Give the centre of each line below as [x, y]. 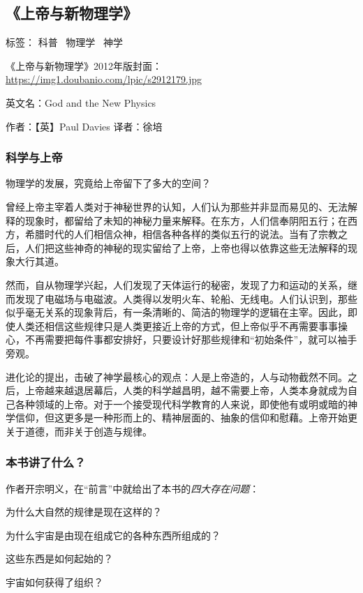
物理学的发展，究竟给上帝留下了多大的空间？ [108, 183]
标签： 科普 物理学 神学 [64, 42]
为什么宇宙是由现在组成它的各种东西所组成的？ [113, 535]
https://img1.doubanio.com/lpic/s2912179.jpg [104, 79]
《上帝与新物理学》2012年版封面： [84, 65]
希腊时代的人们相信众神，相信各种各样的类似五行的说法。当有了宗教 [181, 234]
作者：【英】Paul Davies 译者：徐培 [84, 126]
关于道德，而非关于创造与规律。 [79, 431]
